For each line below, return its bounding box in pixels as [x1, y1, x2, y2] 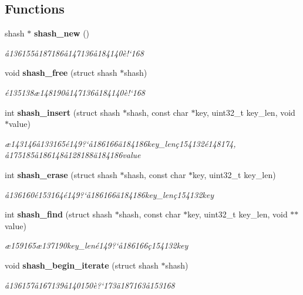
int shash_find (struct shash [5, 208, 113, 220]
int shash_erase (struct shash [5, 168, 117, 180]
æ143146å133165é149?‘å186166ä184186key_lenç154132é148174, [5, 137, 236, 149]
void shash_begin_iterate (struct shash [5, 259, 159, 271]
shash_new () [33, 27, 90, 39]
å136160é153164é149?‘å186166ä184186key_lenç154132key [5, 188, 214, 200]
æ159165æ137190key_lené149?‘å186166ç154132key [5, 239, 188, 252]
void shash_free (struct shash [5, 66, 117, 79]
